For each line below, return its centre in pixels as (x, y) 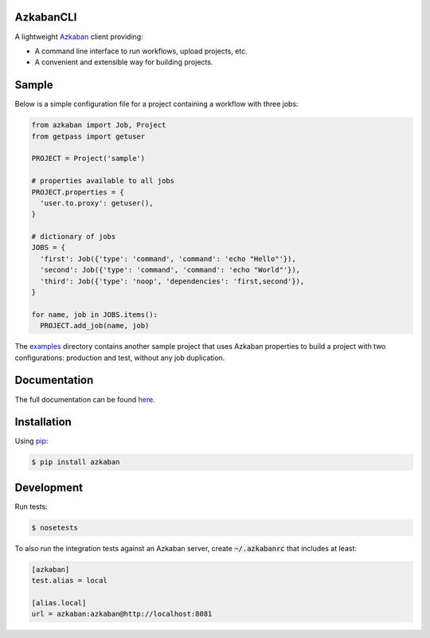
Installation (43, 422)
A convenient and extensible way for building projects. (124, 62)
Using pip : (31, 441)
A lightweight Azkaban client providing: (79, 37)
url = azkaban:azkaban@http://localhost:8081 (122, 614)
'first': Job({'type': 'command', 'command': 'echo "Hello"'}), (168, 258)
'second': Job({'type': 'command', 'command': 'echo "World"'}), (170, 270)
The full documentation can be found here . (85, 399)
